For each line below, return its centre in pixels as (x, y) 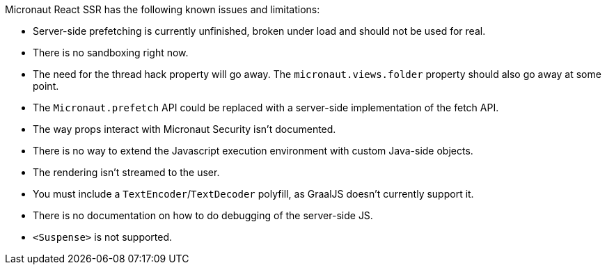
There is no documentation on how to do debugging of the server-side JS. (203, 215)
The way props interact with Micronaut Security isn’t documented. (184, 129)
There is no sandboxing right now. (111, 53)
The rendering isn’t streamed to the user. (126, 172)
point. (46, 86)
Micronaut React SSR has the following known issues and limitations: (163, 9)
